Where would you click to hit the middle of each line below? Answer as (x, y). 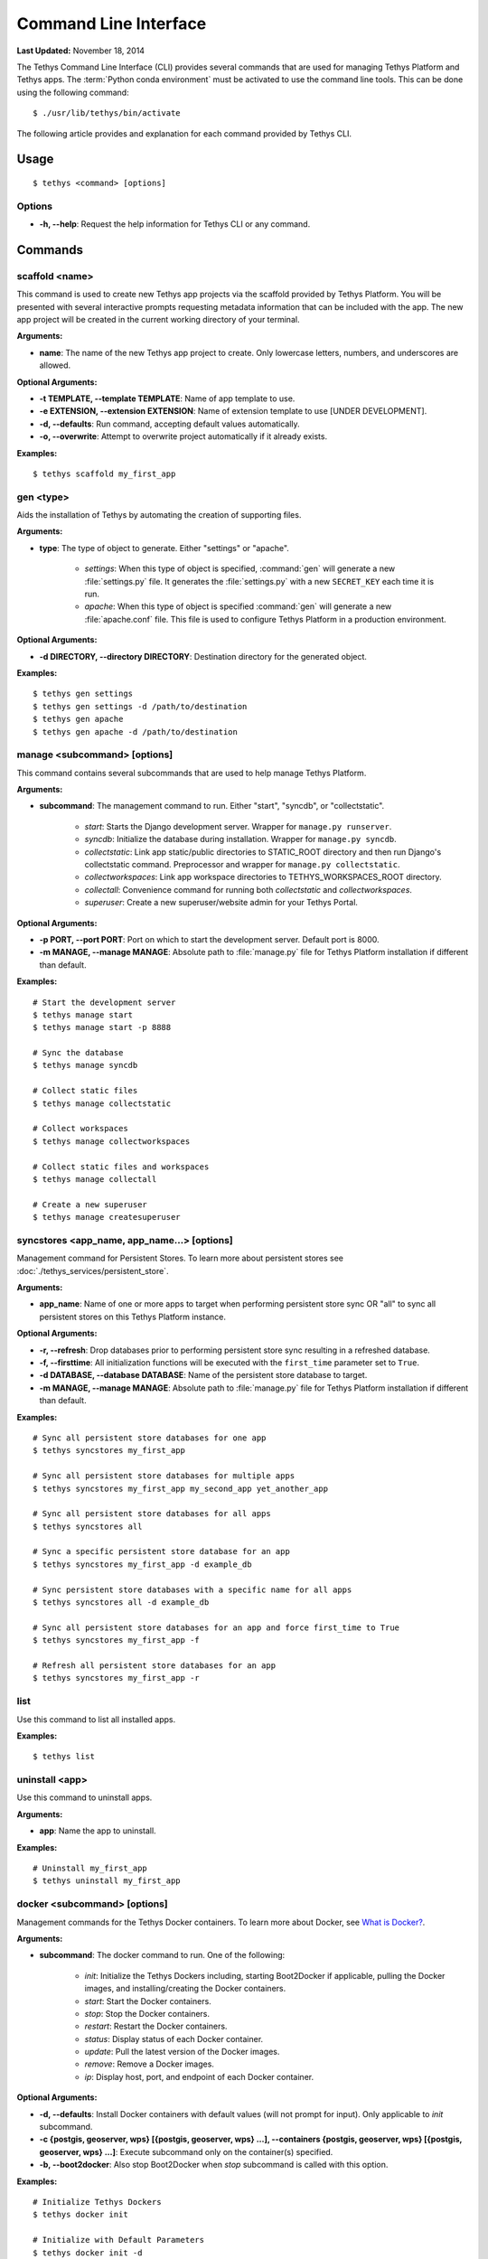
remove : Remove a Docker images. (149, 2064)
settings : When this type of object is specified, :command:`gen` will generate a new (240, 568)
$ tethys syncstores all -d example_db (121, 1603)
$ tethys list (64, 1757)
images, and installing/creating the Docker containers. (185, 1989)
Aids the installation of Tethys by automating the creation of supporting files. (159, 515)
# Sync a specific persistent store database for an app (162, 1551)
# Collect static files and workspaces (121, 1167)
